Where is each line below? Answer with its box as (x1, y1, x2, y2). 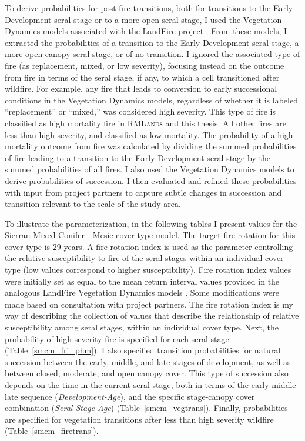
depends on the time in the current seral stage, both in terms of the (5, 379, 249, 390)
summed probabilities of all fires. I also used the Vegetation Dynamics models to (5, 163, 294, 175)
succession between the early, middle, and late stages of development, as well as (5, 355, 291, 367)
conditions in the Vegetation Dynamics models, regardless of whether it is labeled (5, 93, 298, 106)
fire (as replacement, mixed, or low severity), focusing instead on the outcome (5, 59, 284, 71)
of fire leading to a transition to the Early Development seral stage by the (5, 151, 270, 163)
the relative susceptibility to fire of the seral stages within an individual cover (5, 252, 284, 264)
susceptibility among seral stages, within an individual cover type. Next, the (5, 321, 279, 333)
